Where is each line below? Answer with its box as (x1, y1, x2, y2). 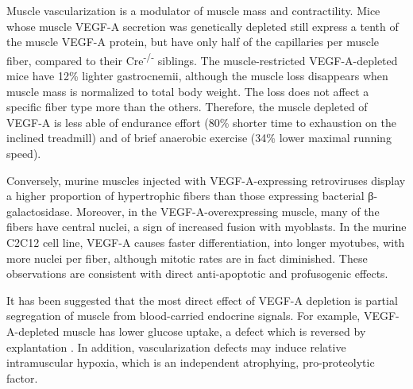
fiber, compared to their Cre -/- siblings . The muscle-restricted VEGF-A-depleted (6, 49, 398, 68)
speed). (6, 145, 41, 161)
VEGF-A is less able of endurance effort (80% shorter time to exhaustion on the (6, 114, 396, 130)
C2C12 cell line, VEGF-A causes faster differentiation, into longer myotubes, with (6, 233, 405, 250)
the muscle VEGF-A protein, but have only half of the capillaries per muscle (6, 33, 380, 50)
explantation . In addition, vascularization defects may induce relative (6, 338, 346, 355)
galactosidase (6, 202, 70, 219)
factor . (6, 369, 38, 386)
